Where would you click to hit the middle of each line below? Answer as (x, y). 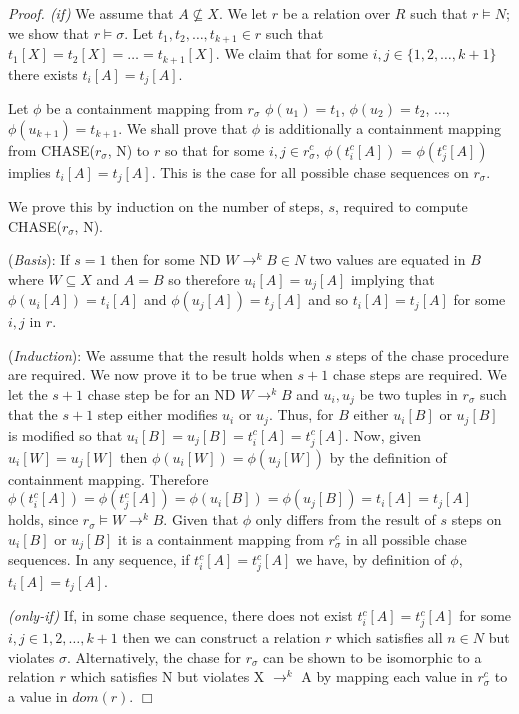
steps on (476, 519)
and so (328, 299)
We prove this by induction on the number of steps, (166, 206)
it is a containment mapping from (221, 538)
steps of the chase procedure (422, 354)
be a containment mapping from (144, 107)
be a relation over (336, 13)
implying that (392, 278)
